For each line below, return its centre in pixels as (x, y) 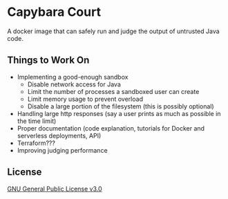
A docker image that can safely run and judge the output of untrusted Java (113, 31)
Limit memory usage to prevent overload (85, 99)
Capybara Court (54, 12)
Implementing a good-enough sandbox (73, 77)
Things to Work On (48, 60)
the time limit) (37, 121)
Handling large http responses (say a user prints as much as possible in (119, 113)
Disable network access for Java (74, 84)
